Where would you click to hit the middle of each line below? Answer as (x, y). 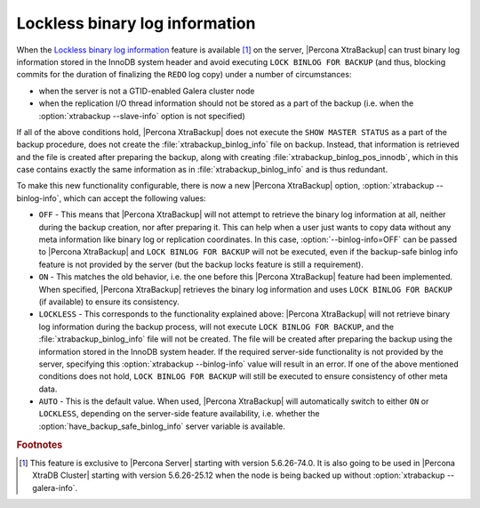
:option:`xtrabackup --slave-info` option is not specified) (142, 116)
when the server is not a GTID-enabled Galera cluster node (147, 91)
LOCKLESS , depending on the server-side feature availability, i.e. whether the (179, 414)
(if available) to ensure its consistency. (109, 302)
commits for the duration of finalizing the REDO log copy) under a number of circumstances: (184, 75)
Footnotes (40, 445)
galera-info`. (55, 488)
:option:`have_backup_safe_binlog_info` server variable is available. (162, 426)
